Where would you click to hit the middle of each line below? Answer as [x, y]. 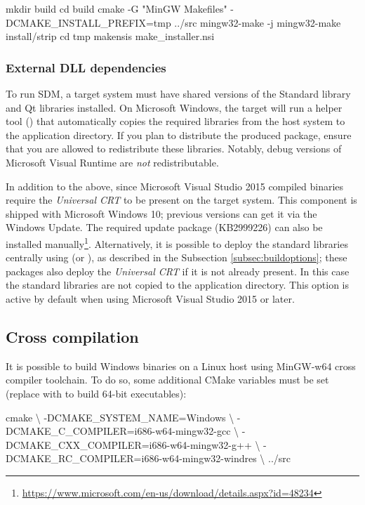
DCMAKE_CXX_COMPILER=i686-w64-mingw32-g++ [129, 444]
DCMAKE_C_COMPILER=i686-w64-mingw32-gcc [118, 431]
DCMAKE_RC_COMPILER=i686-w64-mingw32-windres [131, 458]
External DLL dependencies [86, 67]
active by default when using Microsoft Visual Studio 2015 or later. [150, 298]
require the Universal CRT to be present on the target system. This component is [181, 200]
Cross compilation [72, 336]
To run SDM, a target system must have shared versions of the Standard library [178, 93]
